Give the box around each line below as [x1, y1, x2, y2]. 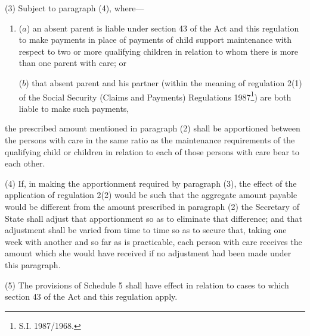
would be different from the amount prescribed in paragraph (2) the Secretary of [5, 200, 299, 212]
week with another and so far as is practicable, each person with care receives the [5, 235, 302, 247]
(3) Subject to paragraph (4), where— [5, 2, 144, 14]
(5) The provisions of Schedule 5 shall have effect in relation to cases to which [5, 278, 289, 291]
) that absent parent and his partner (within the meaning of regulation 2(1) [26, 76, 302, 89]
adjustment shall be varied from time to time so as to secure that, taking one [5, 224, 287, 236]
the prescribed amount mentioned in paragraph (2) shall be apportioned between [5, 122, 300, 134]
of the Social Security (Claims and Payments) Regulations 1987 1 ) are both [18, 89, 292, 103]
